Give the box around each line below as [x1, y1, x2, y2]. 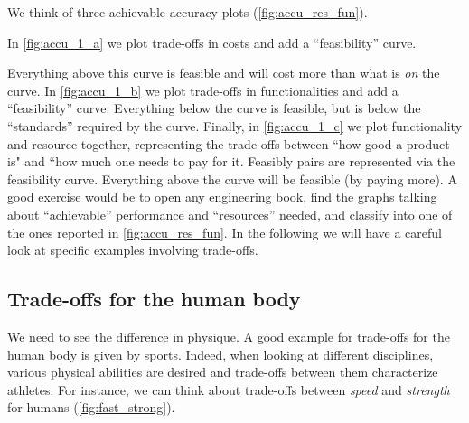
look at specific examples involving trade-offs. [7, 240, 258, 259]
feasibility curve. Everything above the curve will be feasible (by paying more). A [7, 169, 457, 188]
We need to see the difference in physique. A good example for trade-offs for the [7, 326, 450, 345]
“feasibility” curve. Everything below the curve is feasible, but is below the [7, 99, 421, 117]
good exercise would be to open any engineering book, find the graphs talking [7, 187, 437, 206]
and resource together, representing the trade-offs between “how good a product [7, 134, 450, 153]
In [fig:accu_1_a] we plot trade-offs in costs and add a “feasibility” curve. [7, 33, 417, 52]
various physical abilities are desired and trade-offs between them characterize [7, 362, 438, 381]
